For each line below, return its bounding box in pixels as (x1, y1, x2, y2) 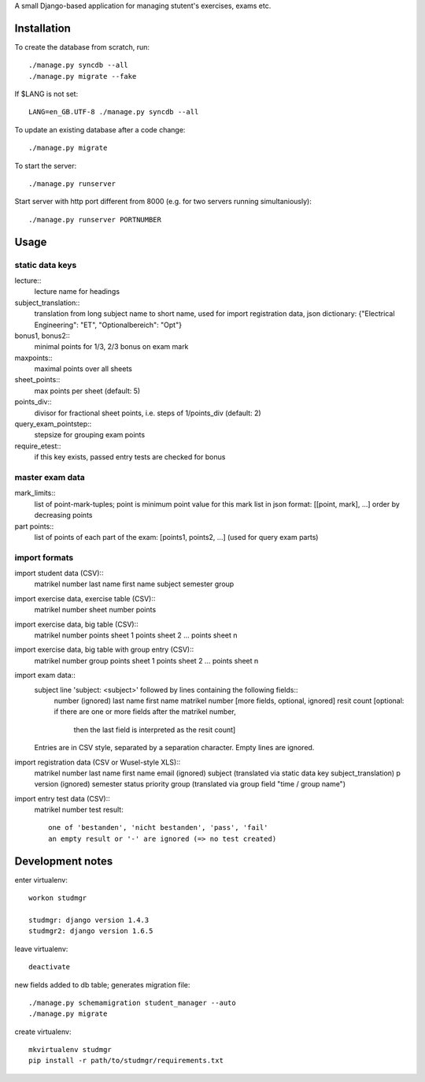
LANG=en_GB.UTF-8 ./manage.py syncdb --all (28, 107, 199, 117)
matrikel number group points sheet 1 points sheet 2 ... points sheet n (34, 656, 259, 665)
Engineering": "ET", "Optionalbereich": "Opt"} (34, 320, 183, 329)
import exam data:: (14, 671, 76, 680)
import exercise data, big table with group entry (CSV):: (14, 645, 194, 654)
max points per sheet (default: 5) (34, 386, 141, 396)
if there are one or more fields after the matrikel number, (54, 707, 236, 716)
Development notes (14, 854, 113, 868)
